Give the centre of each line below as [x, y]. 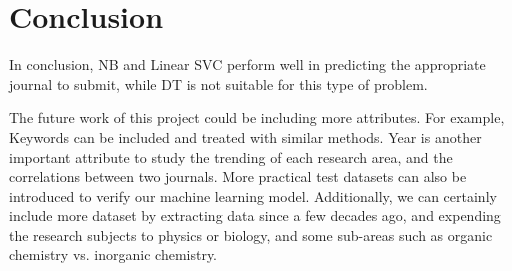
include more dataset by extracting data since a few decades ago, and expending [255, 215]
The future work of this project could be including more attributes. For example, [257, 117]
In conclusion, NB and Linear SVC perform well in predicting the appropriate [247, 64]
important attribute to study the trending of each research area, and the [231, 156]
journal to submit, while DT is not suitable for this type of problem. [218, 83]
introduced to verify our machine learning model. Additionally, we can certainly [253, 195]
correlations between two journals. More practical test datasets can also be [238, 176]
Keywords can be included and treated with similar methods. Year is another [245, 136]
